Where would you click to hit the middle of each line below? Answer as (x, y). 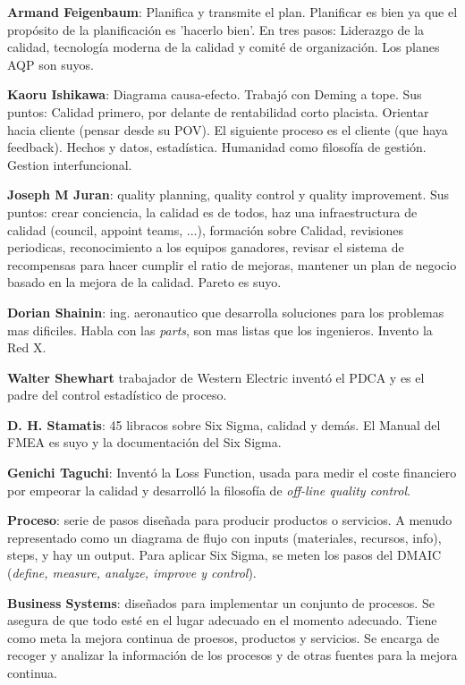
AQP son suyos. (51, 64)
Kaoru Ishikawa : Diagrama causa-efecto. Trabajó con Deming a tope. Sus (215, 94)
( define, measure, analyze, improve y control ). (132, 573)
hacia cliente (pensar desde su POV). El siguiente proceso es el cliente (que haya (228, 129)
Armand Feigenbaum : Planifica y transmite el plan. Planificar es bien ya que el (232, 12)
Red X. (27, 347)
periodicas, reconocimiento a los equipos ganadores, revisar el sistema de (206, 247)
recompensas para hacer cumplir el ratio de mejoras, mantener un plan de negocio (232, 264)
